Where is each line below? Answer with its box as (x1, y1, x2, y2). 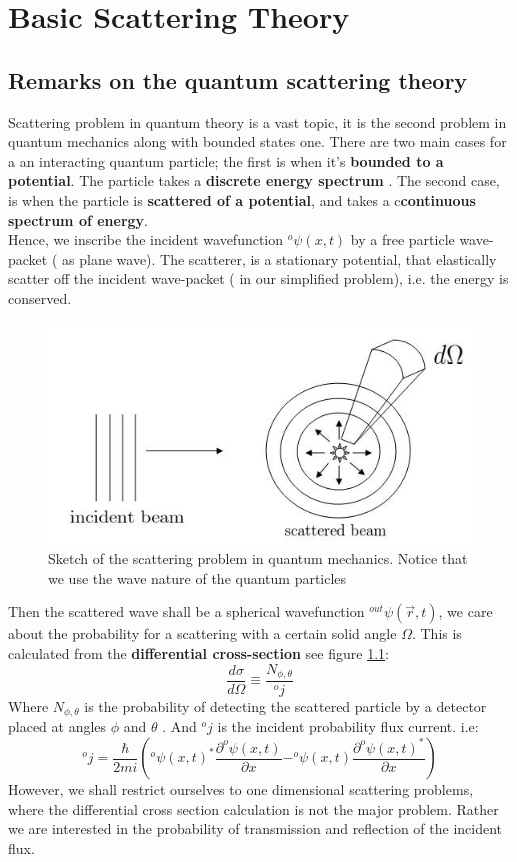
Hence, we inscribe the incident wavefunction (8, 229, 284, 250)
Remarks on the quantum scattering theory (8, 64, 468, 95)
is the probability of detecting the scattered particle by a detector (84, 695, 487, 716)
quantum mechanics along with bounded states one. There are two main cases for (8, 131, 507, 152)
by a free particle (350, 229, 455, 250)
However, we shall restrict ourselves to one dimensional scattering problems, (8, 779, 474, 800)
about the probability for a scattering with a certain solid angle (8, 623, 397, 644)
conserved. (8, 287, 72, 308)
